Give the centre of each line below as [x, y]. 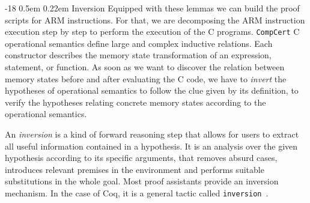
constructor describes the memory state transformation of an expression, [138, 55]
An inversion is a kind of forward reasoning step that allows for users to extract [152, 134]
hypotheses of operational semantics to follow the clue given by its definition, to [152, 90]
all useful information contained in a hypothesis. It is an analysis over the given [151, 146]
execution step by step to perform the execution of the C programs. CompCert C [152, 32]
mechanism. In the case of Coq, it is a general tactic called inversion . [137, 192]
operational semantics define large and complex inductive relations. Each [139, 43]
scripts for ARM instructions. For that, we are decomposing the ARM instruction [155, 20]
